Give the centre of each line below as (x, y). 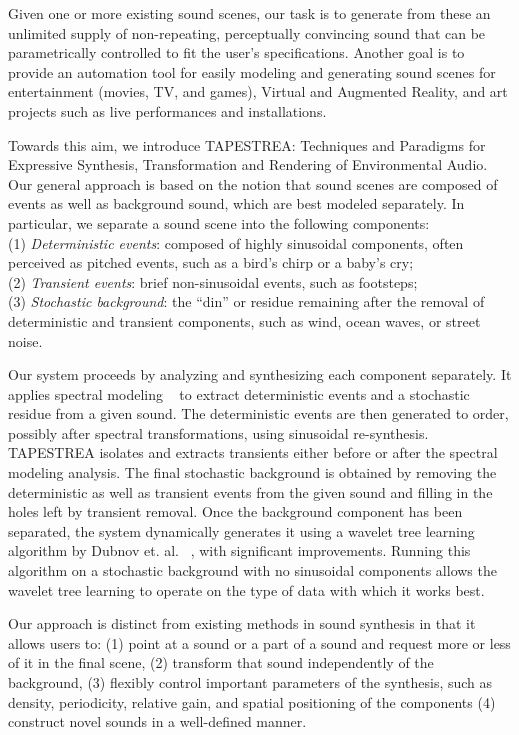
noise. (25, 340)
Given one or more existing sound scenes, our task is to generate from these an (249, 13)
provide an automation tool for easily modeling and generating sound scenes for (252, 71)
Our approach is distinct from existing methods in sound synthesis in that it (242, 623)
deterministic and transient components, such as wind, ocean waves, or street (244, 320)
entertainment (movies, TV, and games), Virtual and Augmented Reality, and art (258, 91)
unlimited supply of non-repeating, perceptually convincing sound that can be (247, 32)
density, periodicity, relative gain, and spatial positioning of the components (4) (252, 701)
